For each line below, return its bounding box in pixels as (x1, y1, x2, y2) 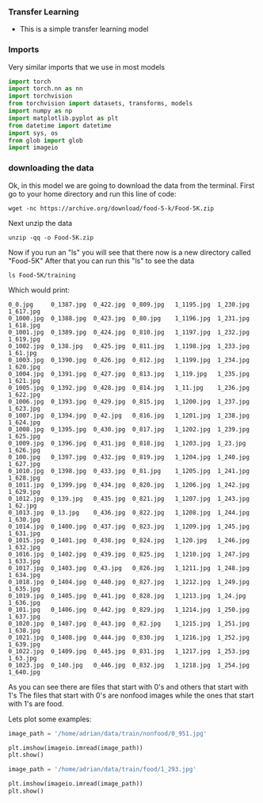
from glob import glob (8, 136, 83, 144)
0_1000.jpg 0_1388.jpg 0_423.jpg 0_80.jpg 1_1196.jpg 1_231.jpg (8, 314, 250, 323)
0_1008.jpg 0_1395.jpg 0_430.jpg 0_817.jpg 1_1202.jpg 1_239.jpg (8, 425, 250, 434)
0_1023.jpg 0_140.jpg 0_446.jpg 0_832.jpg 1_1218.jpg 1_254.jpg (8, 661, 250, 669)
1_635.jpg (8, 585, 41, 593)
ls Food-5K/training (8, 271, 77, 279)
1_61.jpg (8, 349, 37, 357)
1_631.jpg (8, 530, 41, 537)
